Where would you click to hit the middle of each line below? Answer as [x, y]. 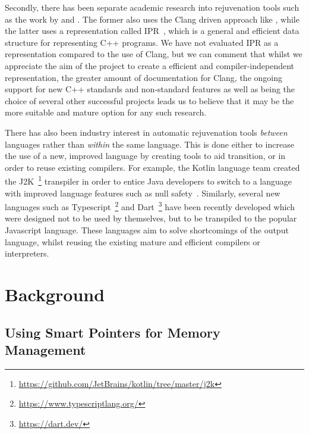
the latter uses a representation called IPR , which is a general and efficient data [152, 31]
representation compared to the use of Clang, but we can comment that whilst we [154, 54]
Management [45, 349]
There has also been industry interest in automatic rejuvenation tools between [146, 132]
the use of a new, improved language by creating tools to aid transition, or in [145, 156]
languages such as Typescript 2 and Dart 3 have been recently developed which [150, 206]
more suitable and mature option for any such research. [106, 112]
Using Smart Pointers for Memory [113, 332]
